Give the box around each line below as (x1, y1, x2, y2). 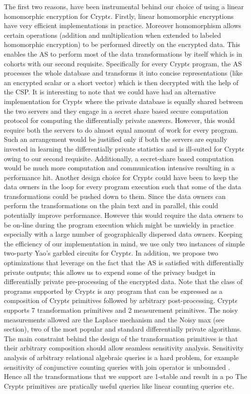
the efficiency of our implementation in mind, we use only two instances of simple (4, 238, 245, 248)
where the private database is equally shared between (85, 96, 243, 106)
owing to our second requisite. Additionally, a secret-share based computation (4, 153, 234, 163)
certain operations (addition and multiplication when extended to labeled (4, 30, 221, 40)
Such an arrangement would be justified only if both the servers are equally (4, 134, 227, 144)
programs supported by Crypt (4, 286, 93, 296)
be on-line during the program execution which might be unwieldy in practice (4, 219, 234, 229)
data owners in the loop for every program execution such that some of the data (4, 182, 241, 192)
